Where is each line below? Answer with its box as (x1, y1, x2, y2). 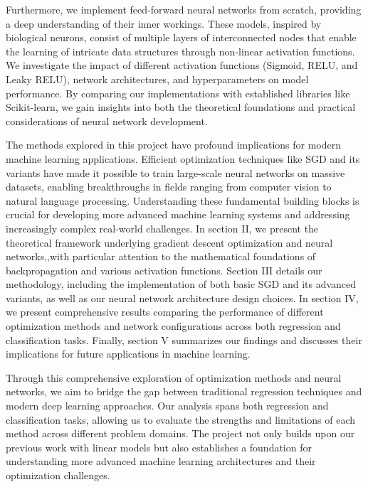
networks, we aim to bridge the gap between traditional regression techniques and (6, 384, 362, 399)
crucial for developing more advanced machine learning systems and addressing (6, 207, 350, 222)
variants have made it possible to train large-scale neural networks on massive (6, 165, 345, 180)
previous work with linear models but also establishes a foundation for (6, 439, 312, 454)
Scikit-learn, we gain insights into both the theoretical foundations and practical (6, 100, 356, 114)
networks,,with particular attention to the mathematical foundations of (6, 249, 316, 264)
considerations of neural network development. (6, 113, 208, 128)
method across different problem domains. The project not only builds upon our (6, 426, 355, 441)
